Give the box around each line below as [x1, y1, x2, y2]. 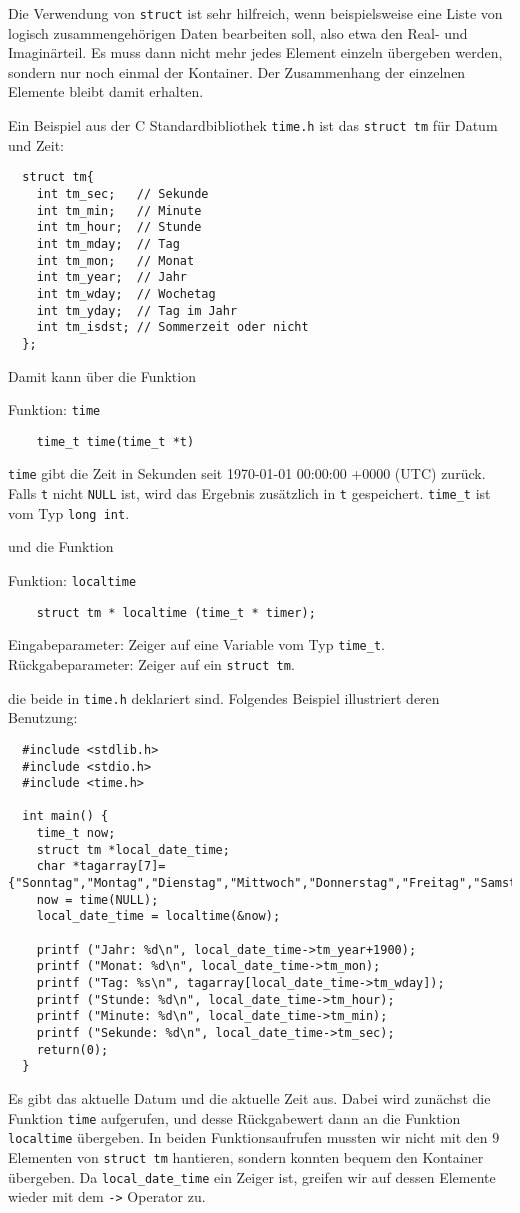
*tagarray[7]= [72, 859, 166, 874]
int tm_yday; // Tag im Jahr [36, 303, 238, 318]
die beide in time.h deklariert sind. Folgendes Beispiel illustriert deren [8, 687, 440, 708]
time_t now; [36, 826, 116, 841]
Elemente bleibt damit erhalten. [8, 81, 204, 102]
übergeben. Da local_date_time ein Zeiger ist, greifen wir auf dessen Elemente [8, 1166, 496, 1187]
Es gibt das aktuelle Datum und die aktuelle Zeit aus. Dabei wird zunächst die [8, 1087, 491, 1108]
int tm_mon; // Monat [36, 253, 195, 268]
